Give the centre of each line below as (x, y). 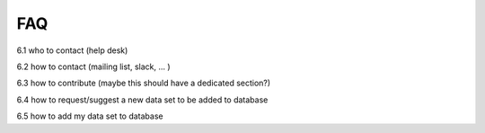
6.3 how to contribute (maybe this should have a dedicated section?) (144, 83)
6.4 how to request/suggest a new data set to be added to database (142, 100)
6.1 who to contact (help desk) (72, 50)
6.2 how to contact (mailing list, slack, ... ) (93, 66)
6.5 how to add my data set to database (90, 116)
